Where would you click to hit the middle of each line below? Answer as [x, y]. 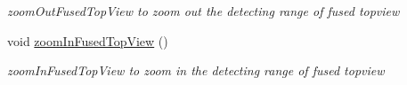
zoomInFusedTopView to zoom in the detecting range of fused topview [196, 70]
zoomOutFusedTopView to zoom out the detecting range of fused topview [203, 11]
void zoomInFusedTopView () [88, 40]
